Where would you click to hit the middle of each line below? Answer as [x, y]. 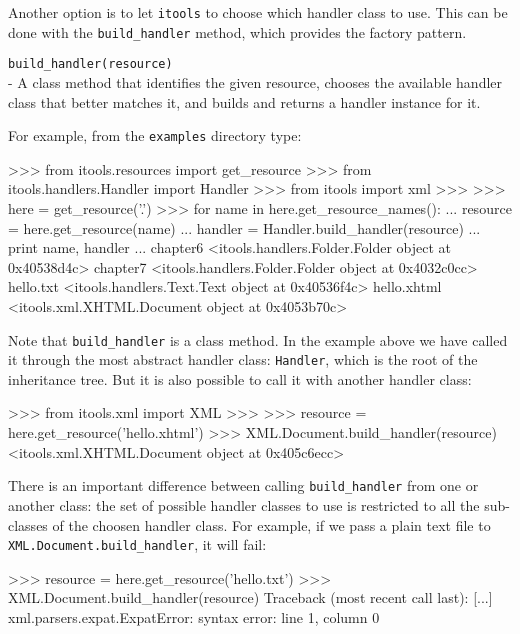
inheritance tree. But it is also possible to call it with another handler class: [240, 378]
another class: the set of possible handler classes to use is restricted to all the [244, 504]
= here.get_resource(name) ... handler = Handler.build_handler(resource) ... [244, 227]
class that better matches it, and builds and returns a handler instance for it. [244, 101]
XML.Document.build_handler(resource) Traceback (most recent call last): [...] [250, 597]
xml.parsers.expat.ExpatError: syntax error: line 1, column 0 [194, 616]
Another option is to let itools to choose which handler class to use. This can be [258, 12]
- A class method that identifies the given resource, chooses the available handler [255, 81]
